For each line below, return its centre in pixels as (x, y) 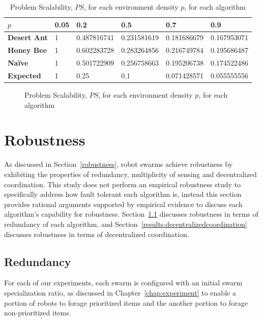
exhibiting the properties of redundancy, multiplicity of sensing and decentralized (130, 174)
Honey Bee (27, 50)
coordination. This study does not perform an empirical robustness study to (123, 184)
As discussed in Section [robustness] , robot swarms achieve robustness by (119, 164)
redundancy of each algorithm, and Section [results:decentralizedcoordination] (126, 224)
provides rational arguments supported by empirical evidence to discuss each (123, 204)
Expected (24, 75)
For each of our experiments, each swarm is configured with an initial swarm (123, 283)
